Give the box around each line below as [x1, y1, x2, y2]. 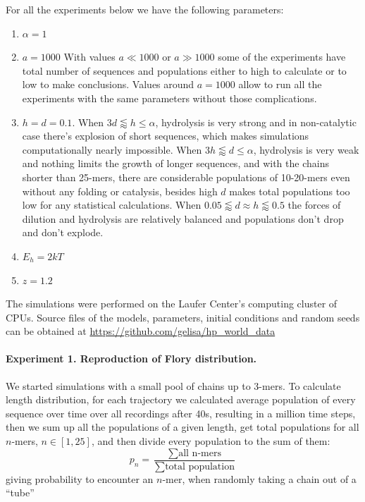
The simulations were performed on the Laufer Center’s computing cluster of [6, 296, 338, 311]
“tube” [6, 485, 35, 500]
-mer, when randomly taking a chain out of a [162, 471, 357, 486]
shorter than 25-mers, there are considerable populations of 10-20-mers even [22, 169, 350, 184]
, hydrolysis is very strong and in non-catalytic [155, 114, 357, 129]
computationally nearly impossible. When [22, 142, 202, 157]
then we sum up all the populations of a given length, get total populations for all [6, 420, 359, 434]
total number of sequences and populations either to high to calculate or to [22, 63, 347, 78]
